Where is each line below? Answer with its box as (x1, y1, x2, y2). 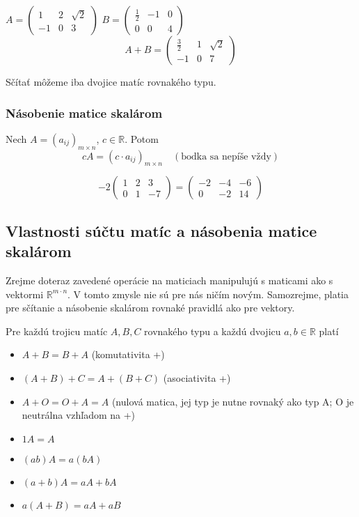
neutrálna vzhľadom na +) (22, 408, 136, 422)
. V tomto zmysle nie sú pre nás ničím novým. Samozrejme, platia (67, 286, 349, 301)
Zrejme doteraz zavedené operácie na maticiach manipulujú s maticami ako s (6, 273, 333, 287)
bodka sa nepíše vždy (181, 151, 271, 162)
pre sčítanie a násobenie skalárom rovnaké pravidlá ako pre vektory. (6, 300, 295, 315)
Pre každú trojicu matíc (6, 323, 108, 338)
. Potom (125, 131, 159, 146)
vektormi (6, 286, 44, 301)
